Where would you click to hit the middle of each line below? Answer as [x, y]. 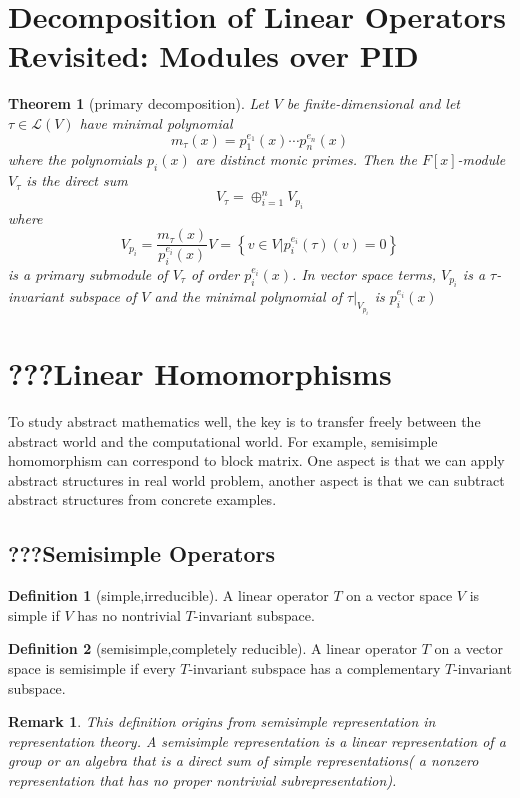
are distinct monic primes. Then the [306, 159]
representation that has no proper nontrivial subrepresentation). [202, 780]
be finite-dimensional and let [373, 103]
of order [215, 273]
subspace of [102, 296]
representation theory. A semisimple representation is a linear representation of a [257, 740]
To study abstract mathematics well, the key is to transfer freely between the [244, 421]
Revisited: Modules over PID [213, 55]
